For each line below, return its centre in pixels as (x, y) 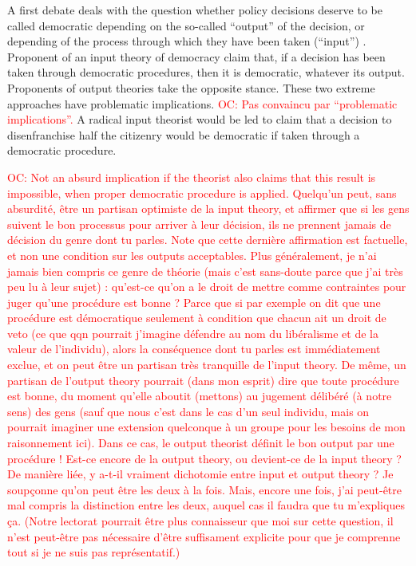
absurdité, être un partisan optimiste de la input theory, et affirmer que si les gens (208, 208)
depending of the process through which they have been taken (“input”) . (187, 41)
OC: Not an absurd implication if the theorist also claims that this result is (192, 177)
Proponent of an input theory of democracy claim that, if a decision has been (196, 56)
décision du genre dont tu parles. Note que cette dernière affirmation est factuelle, (208, 240)
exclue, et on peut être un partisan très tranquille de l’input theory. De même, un (207, 365)
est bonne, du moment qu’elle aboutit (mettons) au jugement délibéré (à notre (200, 396)
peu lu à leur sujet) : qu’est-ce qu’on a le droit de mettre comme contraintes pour (207, 287)
